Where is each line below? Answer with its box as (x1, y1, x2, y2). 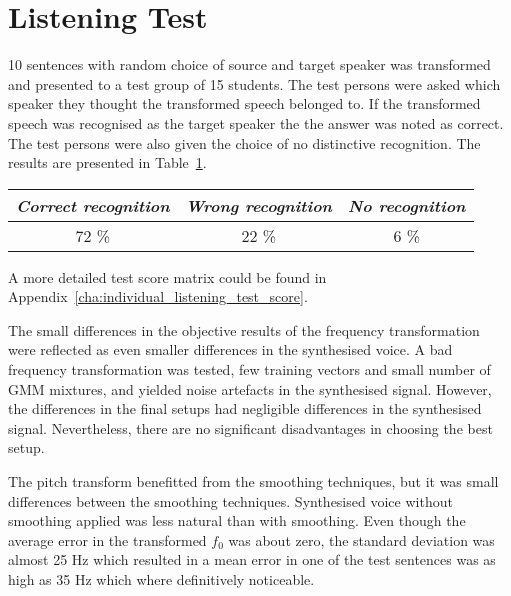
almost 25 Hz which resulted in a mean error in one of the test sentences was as (8, 549, 496, 570)
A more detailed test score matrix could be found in (8, 266, 327, 287)
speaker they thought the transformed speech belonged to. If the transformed (8, 93, 481, 114)
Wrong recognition (185, 193, 333, 217)
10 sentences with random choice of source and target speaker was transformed (8, 54, 491, 75)
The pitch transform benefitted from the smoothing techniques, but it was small (8, 471, 499, 492)
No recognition (348, 193, 466, 217)
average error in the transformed (8, 529, 207, 550)
